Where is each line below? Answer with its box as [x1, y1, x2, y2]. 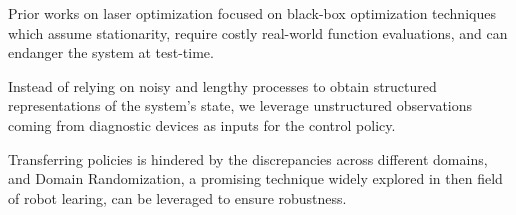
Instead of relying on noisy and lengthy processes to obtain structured [8, 75, 437, 96]
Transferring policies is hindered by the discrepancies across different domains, [8, 148, 488, 169]
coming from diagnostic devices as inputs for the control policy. [8, 114, 396, 135]
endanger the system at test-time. [8, 42, 214, 63]
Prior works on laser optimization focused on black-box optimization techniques [8, 3, 496, 23]
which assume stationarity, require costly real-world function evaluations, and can [8, 22, 508, 43]
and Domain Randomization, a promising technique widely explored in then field [8, 168, 503, 189]
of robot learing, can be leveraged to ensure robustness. [8, 187, 347, 208]
